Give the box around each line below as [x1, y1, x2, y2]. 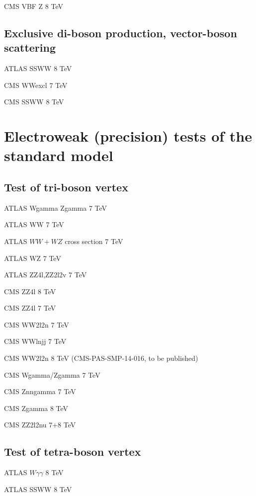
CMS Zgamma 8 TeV [4, 403, 69, 413]
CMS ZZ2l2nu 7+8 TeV [4, 419, 76, 430]
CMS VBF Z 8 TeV [4, 1, 63, 11]
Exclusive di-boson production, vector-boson [4, 25, 237, 40]
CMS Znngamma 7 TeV [4, 386, 76, 397]
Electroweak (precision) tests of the [4, 126, 252, 146]
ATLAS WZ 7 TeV [4, 252, 61, 263]
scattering [4, 40, 56, 55]
